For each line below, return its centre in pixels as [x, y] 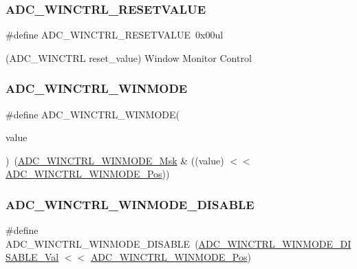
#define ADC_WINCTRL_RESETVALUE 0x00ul [115, 35]
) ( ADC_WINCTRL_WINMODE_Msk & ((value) [115, 160]
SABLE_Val [32, 257]
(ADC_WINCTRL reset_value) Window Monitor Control [129, 57]
